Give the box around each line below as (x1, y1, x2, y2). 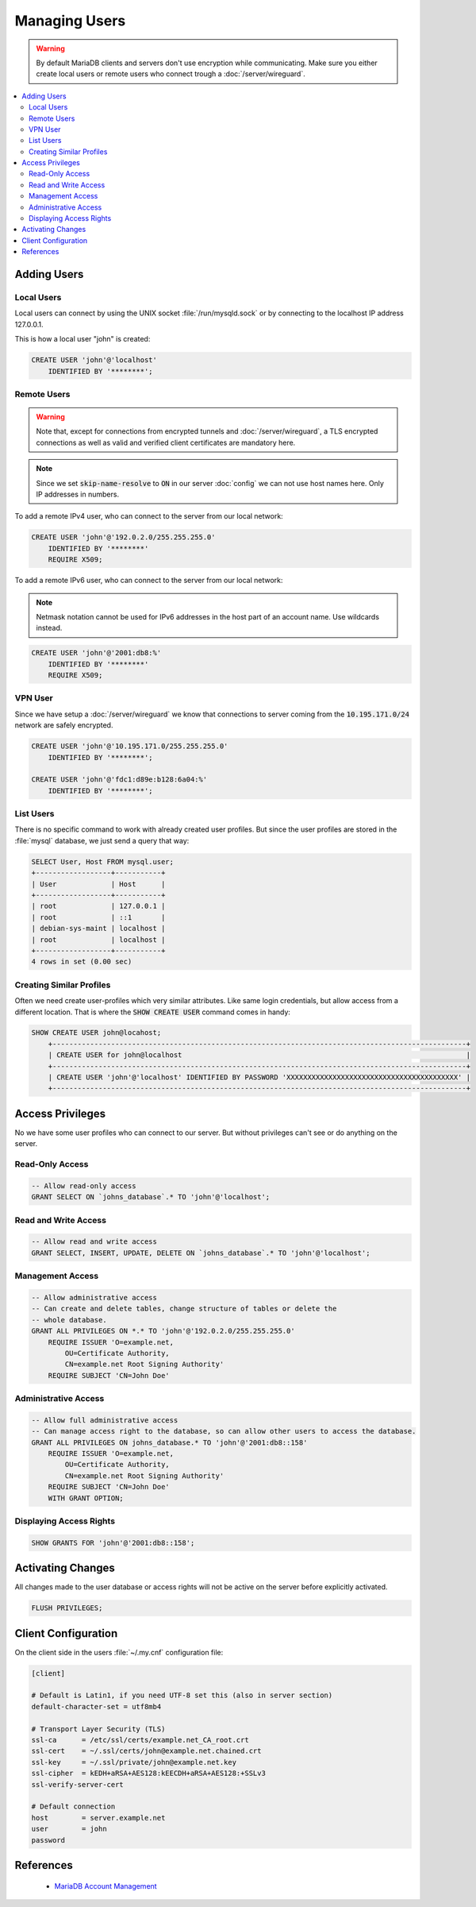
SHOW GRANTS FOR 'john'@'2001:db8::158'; (31, 1538, 195, 1547)
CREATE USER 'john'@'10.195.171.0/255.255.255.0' (31, 742, 228, 751)
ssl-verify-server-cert (31, 1780, 125, 1789)
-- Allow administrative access (31, 1293, 158, 1302)
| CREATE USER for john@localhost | (48, 1051, 471, 1060)
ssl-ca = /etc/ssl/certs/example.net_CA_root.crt (31, 1735, 249, 1744)
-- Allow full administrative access (31, 1415, 178, 1425)
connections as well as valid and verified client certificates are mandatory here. (36, 438, 296, 447)
